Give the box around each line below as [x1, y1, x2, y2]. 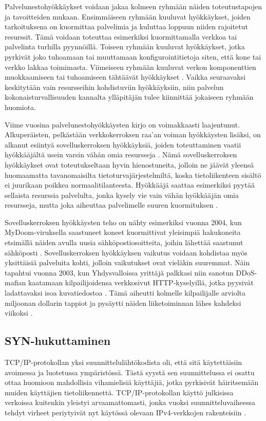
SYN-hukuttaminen [5, 333, 111, 349]
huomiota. [5, 101, 36, 112]
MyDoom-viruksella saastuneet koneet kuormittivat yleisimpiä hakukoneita [5, 227, 241, 237]
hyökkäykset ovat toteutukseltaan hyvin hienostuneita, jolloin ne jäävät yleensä [5, 159, 254, 170]
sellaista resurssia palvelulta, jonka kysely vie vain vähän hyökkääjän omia [5, 189, 239, 200]
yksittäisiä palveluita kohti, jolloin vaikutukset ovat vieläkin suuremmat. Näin [5, 257, 250, 268]
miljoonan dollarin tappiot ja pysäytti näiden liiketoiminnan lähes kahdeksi [5, 297, 241, 308]
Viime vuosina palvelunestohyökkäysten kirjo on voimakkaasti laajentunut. [5, 119, 240, 130]
